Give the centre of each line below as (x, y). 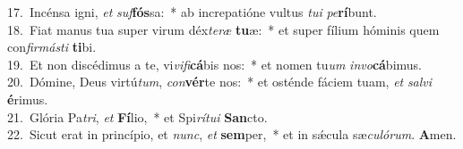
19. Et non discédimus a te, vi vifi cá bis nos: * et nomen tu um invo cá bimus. (214, 64)
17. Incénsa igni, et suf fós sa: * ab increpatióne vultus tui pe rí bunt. (192, 12)
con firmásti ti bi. (52, 47)
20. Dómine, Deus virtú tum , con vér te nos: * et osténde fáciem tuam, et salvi (220, 82)
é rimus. (28, 99)
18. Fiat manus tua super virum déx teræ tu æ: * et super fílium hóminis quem (223, 29)
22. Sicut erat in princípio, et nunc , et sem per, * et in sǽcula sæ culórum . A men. (232, 134)
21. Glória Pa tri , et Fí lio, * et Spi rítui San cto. (137, 116)
